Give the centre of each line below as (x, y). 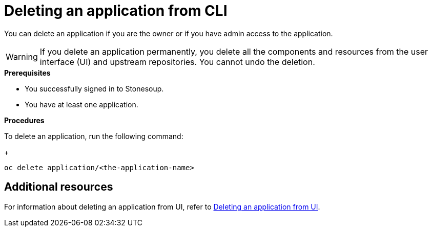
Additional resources (59, 187)
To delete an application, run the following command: (94, 136)
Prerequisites (27, 73)
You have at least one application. (81, 104)
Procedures (24, 120)
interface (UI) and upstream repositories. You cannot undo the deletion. (177, 62)
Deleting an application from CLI (116, 11)
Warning (22, 56)
